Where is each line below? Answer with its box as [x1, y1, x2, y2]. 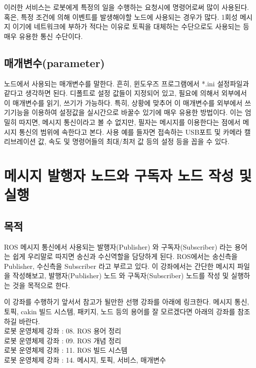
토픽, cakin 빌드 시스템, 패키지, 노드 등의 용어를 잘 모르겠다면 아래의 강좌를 [4, 306, 235, 317]
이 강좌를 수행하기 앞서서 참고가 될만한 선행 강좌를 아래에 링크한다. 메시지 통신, [4, 296, 249, 307]
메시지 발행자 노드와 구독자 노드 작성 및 [4, 165, 252, 185]
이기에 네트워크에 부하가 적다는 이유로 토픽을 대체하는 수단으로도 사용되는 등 [12, 21, 250, 32]
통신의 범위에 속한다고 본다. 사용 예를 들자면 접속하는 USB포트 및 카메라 [19, 126, 242, 137]
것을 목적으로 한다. [12, 280, 70, 290]
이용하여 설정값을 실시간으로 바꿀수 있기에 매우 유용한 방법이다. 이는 [32, 107, 243, 117]
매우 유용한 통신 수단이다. [4, 31, 83, 41]
